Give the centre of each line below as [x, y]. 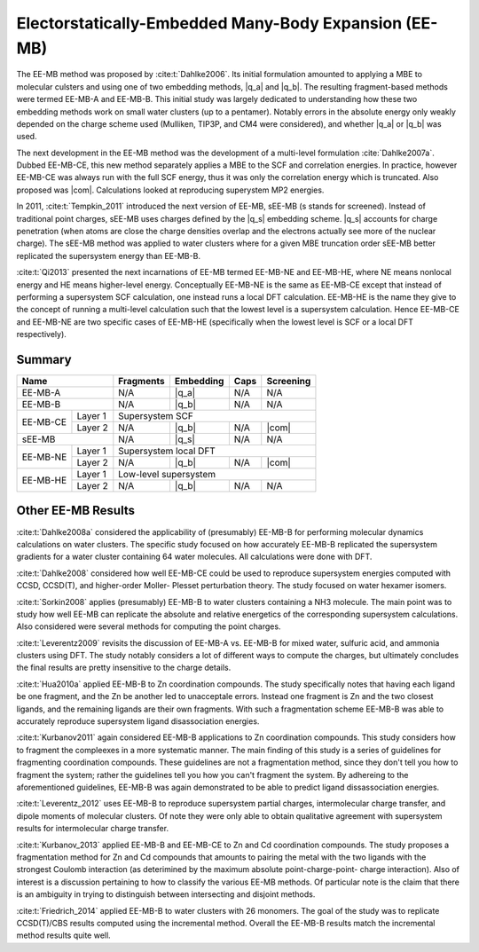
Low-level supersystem [167, 475]
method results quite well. [63, 935]
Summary [44, 359]
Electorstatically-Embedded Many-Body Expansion [209, 23]
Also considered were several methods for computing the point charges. [149, 626]
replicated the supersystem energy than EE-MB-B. [109, 256]
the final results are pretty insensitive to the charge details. [124, 668]
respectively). [41, 334]
